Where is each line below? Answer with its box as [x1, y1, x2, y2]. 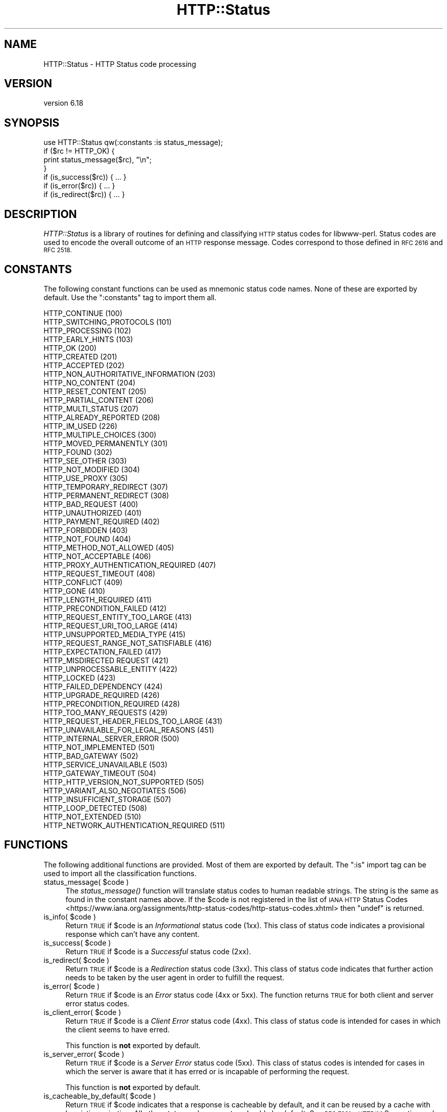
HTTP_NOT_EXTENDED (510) [43, 812, 141, 821]
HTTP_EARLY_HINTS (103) [43, 334, 133, 344]
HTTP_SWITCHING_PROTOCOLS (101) [43, 317, 172, 326]
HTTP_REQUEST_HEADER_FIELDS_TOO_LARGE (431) [43, 716, 222, 726]
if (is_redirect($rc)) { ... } [43, 190, 125, 199]
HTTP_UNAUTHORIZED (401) [43, 508, 142, 517]
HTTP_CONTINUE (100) [43, 308, 122, 318]
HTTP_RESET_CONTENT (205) [43, 386, 146, 396]
